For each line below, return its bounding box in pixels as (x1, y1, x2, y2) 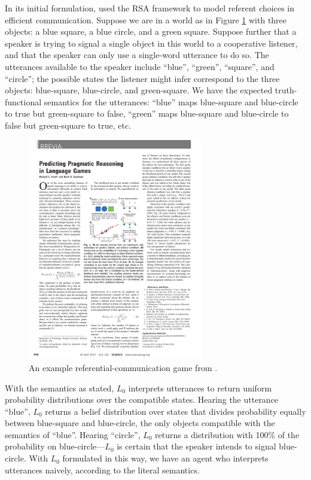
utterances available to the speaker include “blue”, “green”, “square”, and (5, 60, 275, 72)
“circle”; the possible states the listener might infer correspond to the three (5, 72, 280, 84)
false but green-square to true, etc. (5, 119, 132, 131)
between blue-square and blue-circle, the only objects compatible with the (5, 417, 275, 429)
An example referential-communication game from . (29, 361, 218, 373)
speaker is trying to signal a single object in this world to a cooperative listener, (5, 37, 298, 49)
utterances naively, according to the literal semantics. (5, 463, 200, 476)
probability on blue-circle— (5, 440, 105, 452)
